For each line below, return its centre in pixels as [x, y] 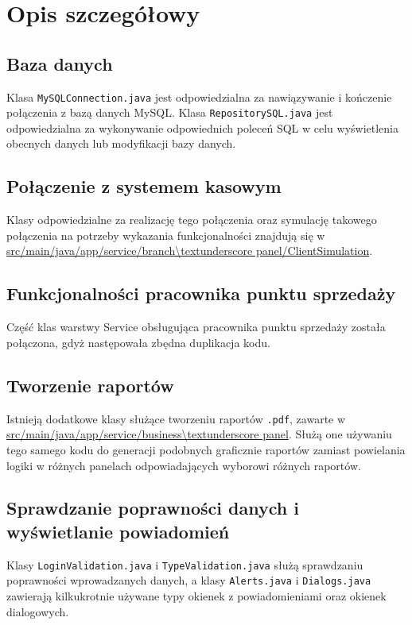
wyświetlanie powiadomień [118, 531]
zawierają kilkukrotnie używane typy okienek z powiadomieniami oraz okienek [196, 596]
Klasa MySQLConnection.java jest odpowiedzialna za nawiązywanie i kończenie [199, 96]
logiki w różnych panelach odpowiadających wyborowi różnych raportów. [184, 465]
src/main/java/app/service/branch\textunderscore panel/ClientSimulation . [190, 251]
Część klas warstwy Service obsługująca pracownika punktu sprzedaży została [196, 327]
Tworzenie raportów [90, 385]
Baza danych [60, 63]
